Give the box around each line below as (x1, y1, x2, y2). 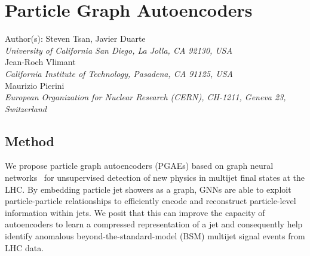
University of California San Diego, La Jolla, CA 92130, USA (5, 44, 233, 56)
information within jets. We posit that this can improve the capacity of (5, 206, 265, 218)
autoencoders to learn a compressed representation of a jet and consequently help (5, 218, 303, 230)
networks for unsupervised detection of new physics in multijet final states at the (5, 171, 305, 184)
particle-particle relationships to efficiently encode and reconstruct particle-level (5, 195, 296, 207)
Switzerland (5, 102, 47, 115)
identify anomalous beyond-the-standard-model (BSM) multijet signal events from (5, 230, 305, 242)
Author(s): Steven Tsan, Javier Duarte (5, 32, 146, 45)
